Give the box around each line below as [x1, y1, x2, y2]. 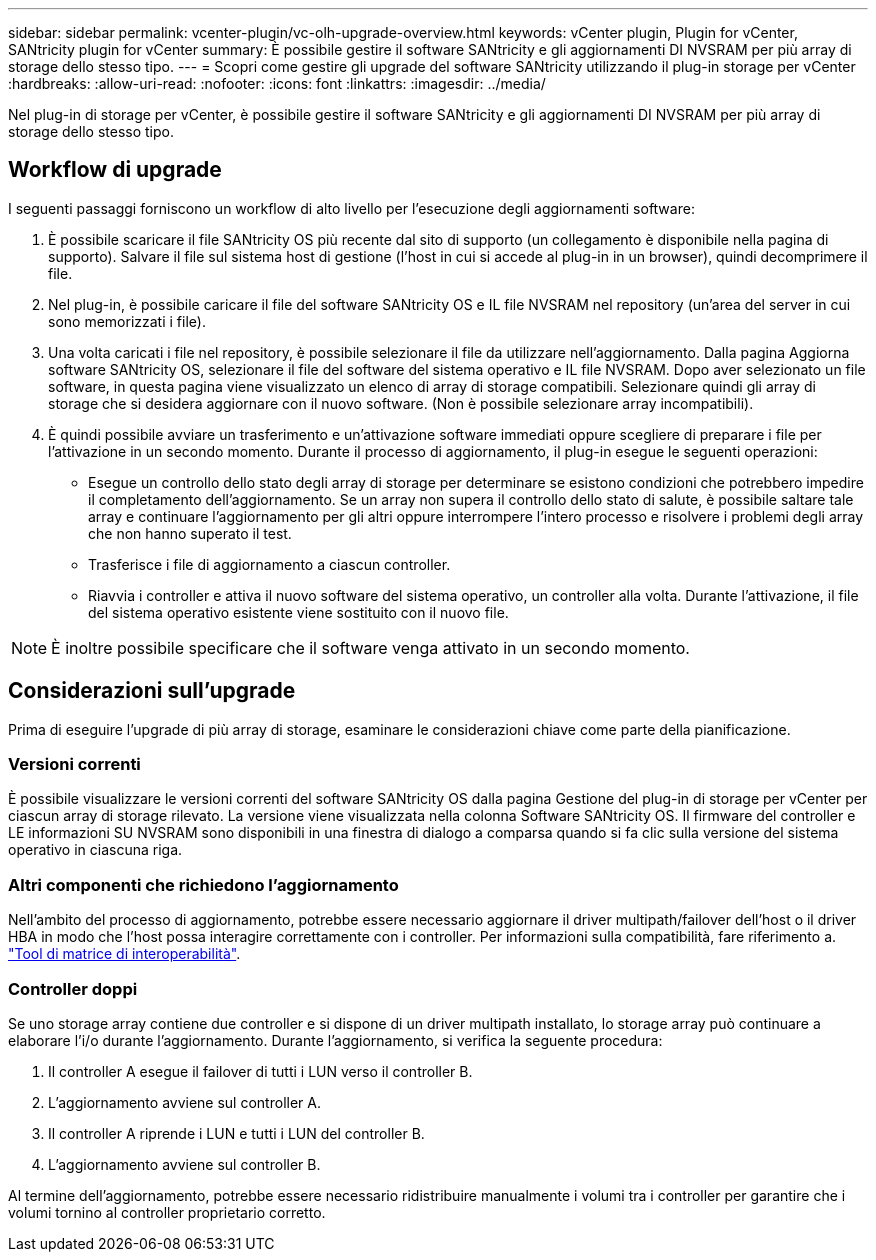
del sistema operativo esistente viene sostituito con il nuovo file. [88, 603, 509, 621]
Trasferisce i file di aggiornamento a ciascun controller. [88, 555, 451, 573]
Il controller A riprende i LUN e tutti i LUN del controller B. [48, 1124, 425, 1142]
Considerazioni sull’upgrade [8, 678, 296, 704]
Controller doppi [8, 978, 138, 999]
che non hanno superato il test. [88, 524, 292, 542]
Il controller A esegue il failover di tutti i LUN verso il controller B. [48, 1062, 473, 1080]
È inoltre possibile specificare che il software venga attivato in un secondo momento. [51, 637, 690, 658]
